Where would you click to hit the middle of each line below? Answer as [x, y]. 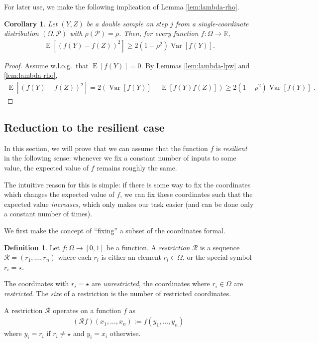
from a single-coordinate [212, 23]
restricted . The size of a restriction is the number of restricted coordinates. [118, 293]
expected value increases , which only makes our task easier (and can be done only [129, 204]
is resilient [232, 148]
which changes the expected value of [59, 194]
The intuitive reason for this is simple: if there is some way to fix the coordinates [127, 184]
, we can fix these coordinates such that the [186, 194]
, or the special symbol [217, 257]
